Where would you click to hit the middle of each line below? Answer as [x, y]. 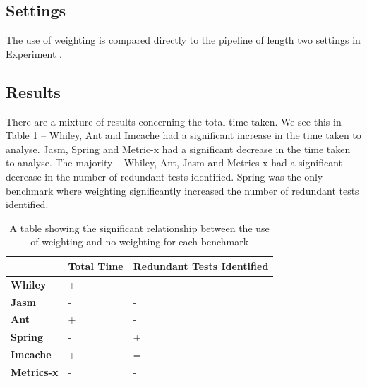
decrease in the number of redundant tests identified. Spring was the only [164, 176]
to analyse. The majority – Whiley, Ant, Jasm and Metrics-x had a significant [174, 163]
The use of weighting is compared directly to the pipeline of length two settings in [183, 40]
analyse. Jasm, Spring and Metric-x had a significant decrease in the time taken [178, 148]
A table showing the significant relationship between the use [139, 228]
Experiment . [34, 53]
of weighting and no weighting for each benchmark [140, 242]
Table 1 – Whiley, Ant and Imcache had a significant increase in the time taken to [183, 135]
